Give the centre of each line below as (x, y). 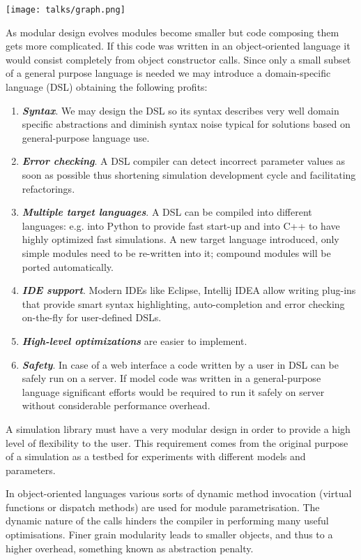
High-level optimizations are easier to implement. (135, 340)
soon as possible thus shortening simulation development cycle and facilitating (189, 175)
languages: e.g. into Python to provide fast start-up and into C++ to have (181, 225)
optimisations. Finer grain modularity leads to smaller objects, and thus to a (169, 535)
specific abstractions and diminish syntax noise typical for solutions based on (186, 124)
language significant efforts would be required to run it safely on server (173, 391)
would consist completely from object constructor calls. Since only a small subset (178, 59)
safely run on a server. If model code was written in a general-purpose (171, 378)
